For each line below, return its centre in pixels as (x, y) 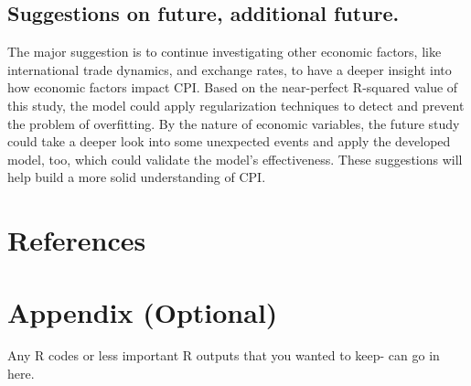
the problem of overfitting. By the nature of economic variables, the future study (234, 123)
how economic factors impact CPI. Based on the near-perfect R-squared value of (233, 87)
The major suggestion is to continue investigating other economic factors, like (225, 52)
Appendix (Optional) (143, 311)
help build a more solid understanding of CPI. (137, 177)
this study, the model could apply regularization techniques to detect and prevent (236, 105)
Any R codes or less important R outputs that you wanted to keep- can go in (224, 355)
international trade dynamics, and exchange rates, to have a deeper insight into (230, 69)
